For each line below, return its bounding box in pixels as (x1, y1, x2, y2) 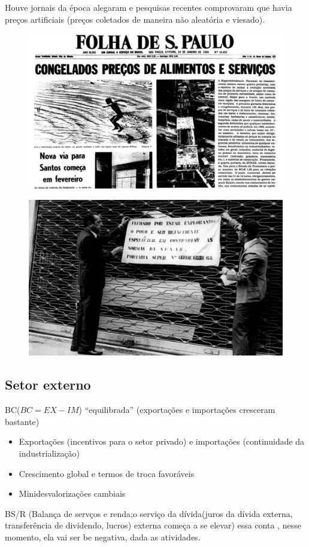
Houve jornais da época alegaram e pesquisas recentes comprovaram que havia (5, 1, 292, 13)
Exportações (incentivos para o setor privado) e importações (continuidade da (19, 435, 305, 448)
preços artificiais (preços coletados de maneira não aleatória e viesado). (5, 13, 265, 25)
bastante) (5, 415, 40, 427)
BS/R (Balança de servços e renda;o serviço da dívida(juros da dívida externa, (5, 507, 293, 519)
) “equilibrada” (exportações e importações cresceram (78, 403, 275, 416)
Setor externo (5, 375, 91, 394)
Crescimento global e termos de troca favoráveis (19, 467, 195, 479)
